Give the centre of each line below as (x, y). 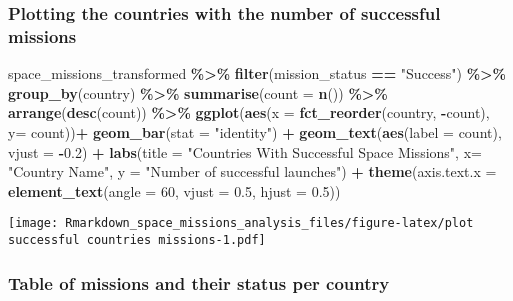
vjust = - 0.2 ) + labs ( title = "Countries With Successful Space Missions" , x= (245, 151)
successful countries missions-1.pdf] (137, 239)
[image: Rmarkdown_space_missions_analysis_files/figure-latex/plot (241, 223)
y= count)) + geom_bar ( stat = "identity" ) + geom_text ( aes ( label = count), (255, 131)
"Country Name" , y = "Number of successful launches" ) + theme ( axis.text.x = (252, 171)
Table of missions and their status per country (199, 282)
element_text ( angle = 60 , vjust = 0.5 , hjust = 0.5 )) (174, 190)
